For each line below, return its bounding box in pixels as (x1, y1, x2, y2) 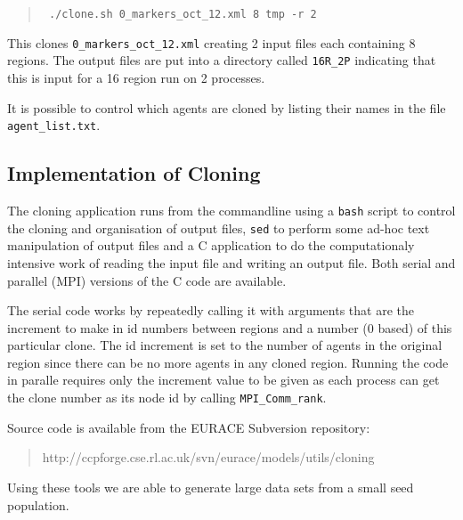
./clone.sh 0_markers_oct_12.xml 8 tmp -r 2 (48, 8, 317, 20)
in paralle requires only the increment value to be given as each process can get (7, 370, 440, 389)
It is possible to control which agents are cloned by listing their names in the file (7, 98, 446, 117)
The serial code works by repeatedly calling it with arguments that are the (7, 301, 414, 320)
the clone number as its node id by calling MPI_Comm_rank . (7, 388, 327, 407)
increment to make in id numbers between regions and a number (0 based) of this (7, 318, 452, 337)
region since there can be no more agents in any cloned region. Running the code (7, 353, 449, 371)
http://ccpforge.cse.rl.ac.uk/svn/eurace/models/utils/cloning (42, 448, 375, 467)
